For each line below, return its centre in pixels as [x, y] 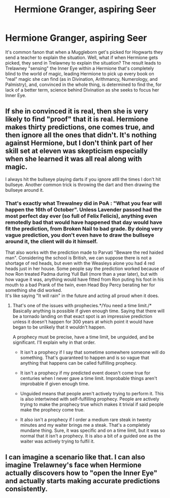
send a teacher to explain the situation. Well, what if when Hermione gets [82, 57]
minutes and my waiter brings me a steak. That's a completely [85, 425]
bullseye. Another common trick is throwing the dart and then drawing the [82, 185]
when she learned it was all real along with [74, 159]
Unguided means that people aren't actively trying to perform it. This [92, 394]
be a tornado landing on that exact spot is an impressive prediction [82, 316]
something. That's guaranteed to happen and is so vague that [85, 358]
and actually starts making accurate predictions [83, 481]
